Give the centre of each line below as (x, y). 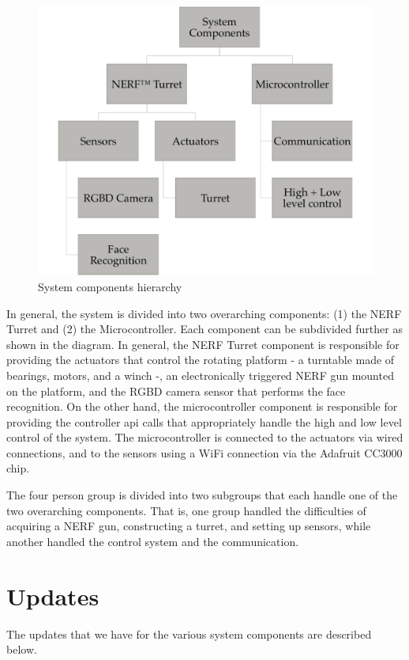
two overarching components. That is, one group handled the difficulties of (186, 510)
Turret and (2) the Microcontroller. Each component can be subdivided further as (204, 329)
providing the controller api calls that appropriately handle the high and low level (204, 421)
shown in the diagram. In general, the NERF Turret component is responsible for (203, 344)
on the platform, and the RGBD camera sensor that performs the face (176, 391)
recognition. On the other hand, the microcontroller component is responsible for (202, 406)
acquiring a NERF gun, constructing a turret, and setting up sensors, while (189, 526)
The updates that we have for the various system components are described (189, 633)
